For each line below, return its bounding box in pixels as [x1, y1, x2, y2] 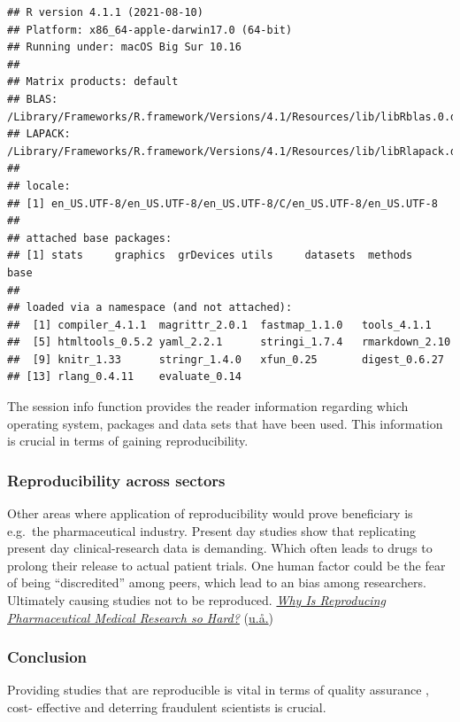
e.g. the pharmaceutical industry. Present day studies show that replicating [7, 521, 416, 540]
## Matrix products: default [7, 75, 179, 89]
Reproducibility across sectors [7, 469, 226, 491]
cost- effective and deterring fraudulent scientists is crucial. [7, 698, 326, 717]
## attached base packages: [7, 231, 172, 245]
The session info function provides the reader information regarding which [7, 397, 409, 415]
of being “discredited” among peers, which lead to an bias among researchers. [7, 573, 426, 592]
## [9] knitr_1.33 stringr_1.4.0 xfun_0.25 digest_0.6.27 [7, 353, 444, 366]
